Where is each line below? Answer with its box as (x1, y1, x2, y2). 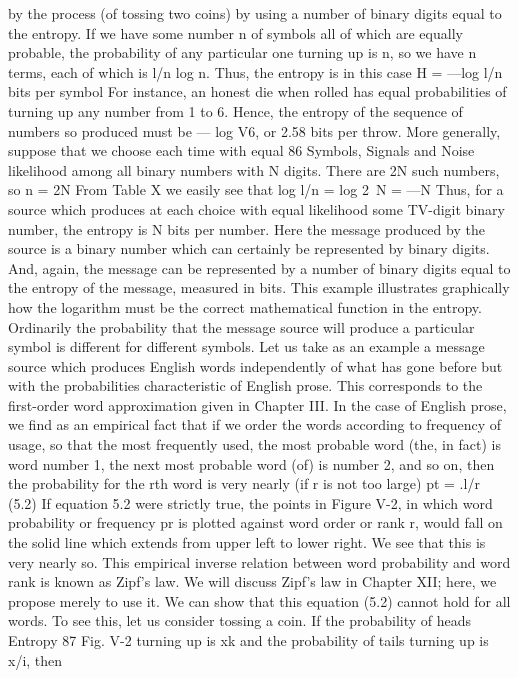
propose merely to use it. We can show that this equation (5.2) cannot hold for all (8, 590, 511, 611)
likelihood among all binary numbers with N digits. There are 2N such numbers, (8, 159, 500, 180)
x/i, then (8, 649, 63, 670)
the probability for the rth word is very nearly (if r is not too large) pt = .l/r (8, 473, 480, 494)
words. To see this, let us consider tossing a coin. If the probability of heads (8, 610, 472, 631)
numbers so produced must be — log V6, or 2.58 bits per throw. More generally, (8, 120, 501, 141)
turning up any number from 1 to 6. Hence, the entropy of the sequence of (8, 100, 463, 121)
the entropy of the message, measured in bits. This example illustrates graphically (8, 277, 510, 298)
